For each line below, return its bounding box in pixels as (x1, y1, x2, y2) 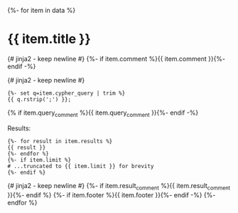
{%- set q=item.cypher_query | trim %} (7, 89, 126, 97)
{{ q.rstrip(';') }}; (7, 95, 72, 103)
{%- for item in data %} (7, 6, 76, 14)
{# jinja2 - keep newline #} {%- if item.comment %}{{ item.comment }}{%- (7, 54, 226, 63)
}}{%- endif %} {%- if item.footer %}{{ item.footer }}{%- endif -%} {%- (7, 190, 216, 199)
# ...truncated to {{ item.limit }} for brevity (7, 162, 154, 170)
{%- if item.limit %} (7, 156, 72, 163)
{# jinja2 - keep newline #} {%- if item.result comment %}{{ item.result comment (7, 181, 231, 192)
